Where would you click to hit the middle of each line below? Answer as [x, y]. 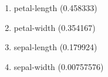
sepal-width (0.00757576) [59, 66]
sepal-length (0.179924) [55, 47]
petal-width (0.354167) [55, 27]
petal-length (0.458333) [55, 8]
